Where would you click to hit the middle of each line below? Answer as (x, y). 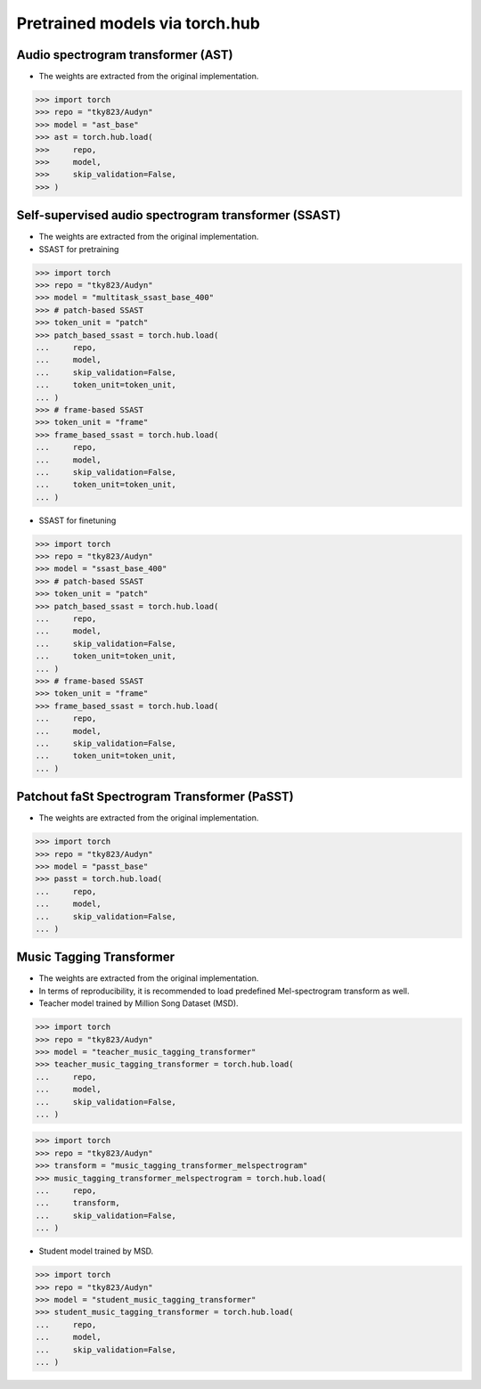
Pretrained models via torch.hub (138, 23)
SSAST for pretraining (79, 249)
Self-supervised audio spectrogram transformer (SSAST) (179, 215)
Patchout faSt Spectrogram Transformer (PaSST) (155, 797)
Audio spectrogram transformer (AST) (125, 55)
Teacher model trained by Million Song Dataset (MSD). (139, 1003)
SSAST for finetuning (77, 520)
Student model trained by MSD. (96, 1251)
